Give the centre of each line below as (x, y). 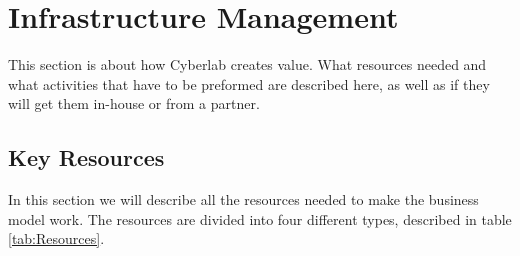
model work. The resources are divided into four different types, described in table (260, 218)
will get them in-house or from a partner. (134, 103)
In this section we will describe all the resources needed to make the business (243, 199)
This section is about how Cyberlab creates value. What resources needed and (247, 64)
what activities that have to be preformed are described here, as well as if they (249, 83)
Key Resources (86, 157)
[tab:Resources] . (56, 238)
